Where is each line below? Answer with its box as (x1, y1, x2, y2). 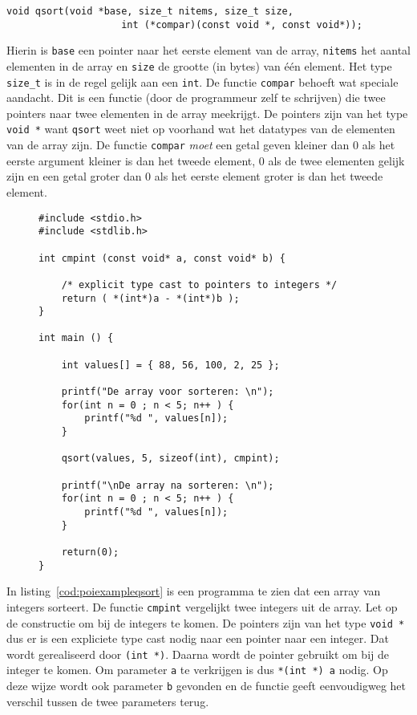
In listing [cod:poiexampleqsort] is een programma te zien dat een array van (6, 583, 381, 599)
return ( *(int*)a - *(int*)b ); (61, 292, 240, 304)
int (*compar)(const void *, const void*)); (121, 18, 362, 30)
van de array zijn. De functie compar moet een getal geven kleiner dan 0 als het (6, 136, 395, 153)
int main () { (38, 332, 114, 344)
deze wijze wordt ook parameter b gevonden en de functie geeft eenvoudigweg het (6, 677, 407, 694)
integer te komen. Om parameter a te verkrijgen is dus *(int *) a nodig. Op (6, 661, 388, 678)
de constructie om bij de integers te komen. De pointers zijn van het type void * (6, 614, 405, 631)
